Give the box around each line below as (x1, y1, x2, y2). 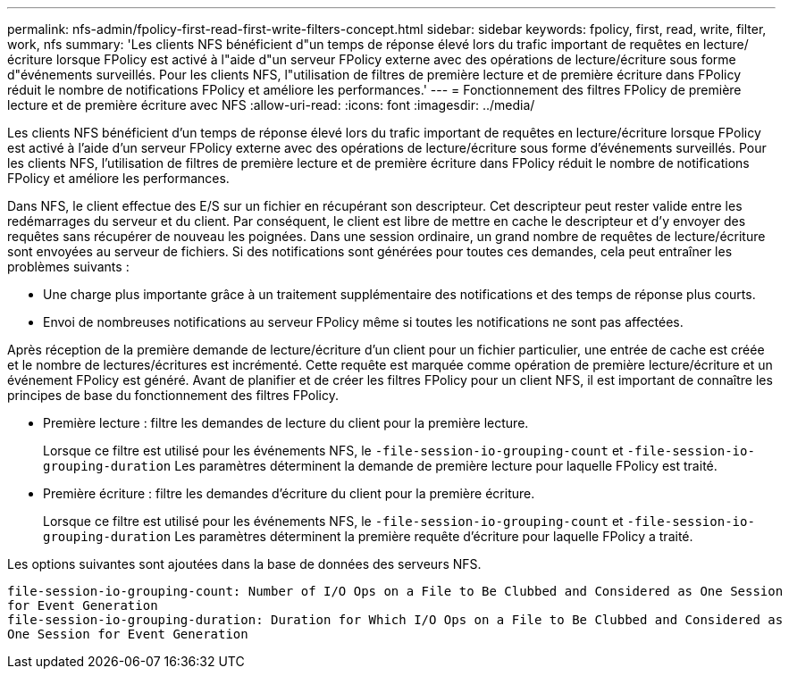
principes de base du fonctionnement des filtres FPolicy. (7, 388, 339, 403)
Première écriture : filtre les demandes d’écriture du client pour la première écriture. (43, 486, 535, 501)
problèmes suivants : (7, 259, 130, 274)
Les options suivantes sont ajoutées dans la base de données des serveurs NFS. (7, 556, 482, 572)
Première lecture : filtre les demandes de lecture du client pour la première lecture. (43, 415, 529, 430)
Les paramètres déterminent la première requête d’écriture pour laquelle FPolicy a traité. (174, 529, 693, 544)
